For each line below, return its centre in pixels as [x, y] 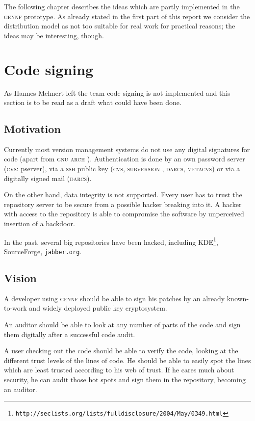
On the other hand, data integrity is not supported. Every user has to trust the [123, 195]
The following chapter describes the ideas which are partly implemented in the [122, 6]
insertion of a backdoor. [39, 224]
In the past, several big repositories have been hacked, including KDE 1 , [111, 241]
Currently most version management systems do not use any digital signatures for [127, 149]
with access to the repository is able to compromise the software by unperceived [124, 214]
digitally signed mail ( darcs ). [48, 178]
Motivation [32, 129]
